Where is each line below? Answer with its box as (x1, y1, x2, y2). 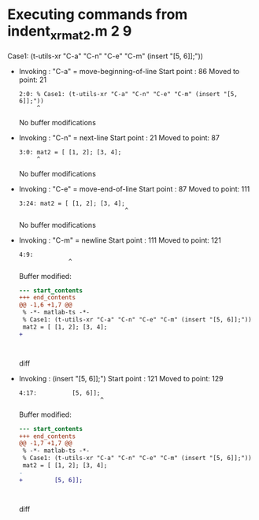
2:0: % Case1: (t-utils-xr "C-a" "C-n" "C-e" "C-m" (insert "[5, (18, 90, 238, 98)
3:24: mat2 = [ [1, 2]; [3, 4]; (18, 199, 125, 207)
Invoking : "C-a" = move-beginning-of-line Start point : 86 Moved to (18, 66, 240, 76)
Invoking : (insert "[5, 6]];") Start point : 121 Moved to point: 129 (18, 373, 224, 383)
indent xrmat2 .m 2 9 (7, 22, 132, 43)
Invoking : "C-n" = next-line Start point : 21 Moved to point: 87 (18, 132, 220, 143)
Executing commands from (7, 6, 188, 24)
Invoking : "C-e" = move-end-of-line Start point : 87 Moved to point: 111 (18, 184, 250, 194)
